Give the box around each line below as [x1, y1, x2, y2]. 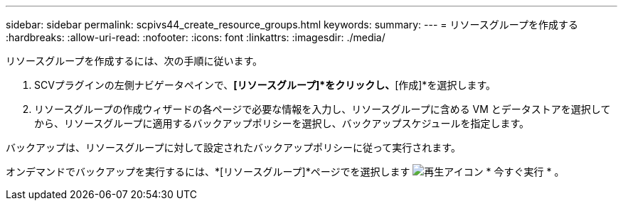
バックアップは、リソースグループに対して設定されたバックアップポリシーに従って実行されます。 [6, 141, 461, 153]
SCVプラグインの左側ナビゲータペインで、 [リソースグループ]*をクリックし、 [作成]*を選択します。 [34, 79, 496, 91]
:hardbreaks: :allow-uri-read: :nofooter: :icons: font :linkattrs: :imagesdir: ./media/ [6, 31, 385, 43]
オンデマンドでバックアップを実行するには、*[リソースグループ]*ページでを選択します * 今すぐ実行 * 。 [6, 166, 565, 178]
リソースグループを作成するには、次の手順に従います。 [6, 55, 263, 67]
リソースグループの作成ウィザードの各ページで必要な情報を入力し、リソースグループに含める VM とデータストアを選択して [34, 103, 611, 115]
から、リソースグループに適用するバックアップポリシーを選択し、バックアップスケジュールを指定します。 [34, 117, 530, 129]
